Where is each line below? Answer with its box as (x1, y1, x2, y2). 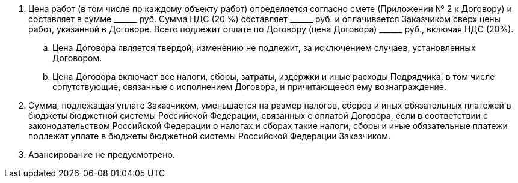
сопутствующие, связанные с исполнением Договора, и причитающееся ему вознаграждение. (52, 82, 446, 92)
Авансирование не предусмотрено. (28, 149, 175, 160)
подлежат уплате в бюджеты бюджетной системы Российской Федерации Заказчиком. (28, 131, 391, 141)
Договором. (52, 53, 102, 63)
